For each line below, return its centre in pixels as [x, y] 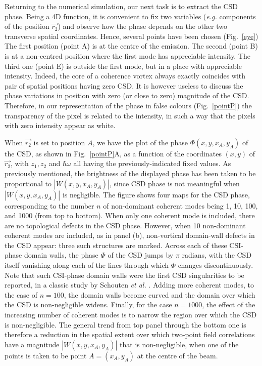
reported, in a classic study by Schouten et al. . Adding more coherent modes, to [129, 285]
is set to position [59, 142]
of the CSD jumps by [141, 255]
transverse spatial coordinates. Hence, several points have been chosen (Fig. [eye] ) [132, 36]
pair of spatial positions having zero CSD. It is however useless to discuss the [124, 85]
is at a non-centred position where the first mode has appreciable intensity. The [128, 55]
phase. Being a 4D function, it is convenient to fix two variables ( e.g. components [130, 16]
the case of [21, 294]
